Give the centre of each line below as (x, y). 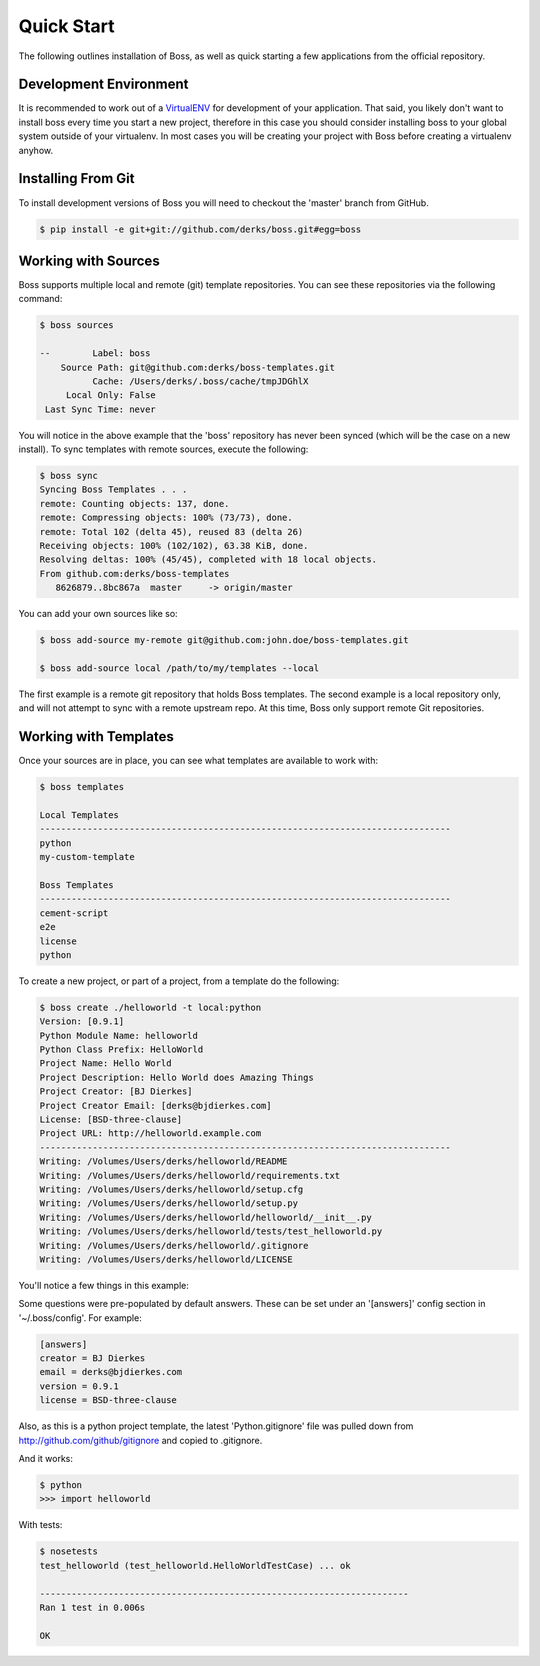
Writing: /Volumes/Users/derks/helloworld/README (163, 1161)
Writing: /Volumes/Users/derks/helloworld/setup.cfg (171, 1189)
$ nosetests (69, 1551)
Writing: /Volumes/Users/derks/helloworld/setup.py (169, 1203)
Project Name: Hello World (105, 1063)
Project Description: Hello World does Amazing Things (176, 1077)
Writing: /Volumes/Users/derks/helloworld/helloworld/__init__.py (205, 1217)
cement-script (74, 913)
